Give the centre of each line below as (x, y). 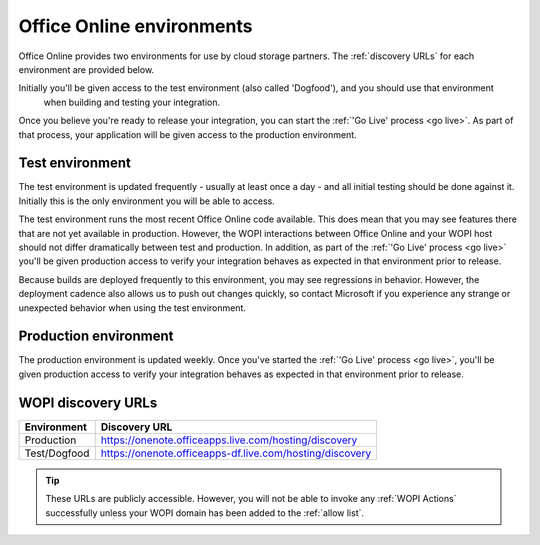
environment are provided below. (86, 69)
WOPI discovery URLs (88, 402)
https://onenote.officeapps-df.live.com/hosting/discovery (236, 453)
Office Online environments (135, 26)
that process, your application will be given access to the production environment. (187, 134)
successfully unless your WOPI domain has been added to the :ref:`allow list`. (205, 512)
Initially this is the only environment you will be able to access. (146, 201)
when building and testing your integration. (132, 102)
